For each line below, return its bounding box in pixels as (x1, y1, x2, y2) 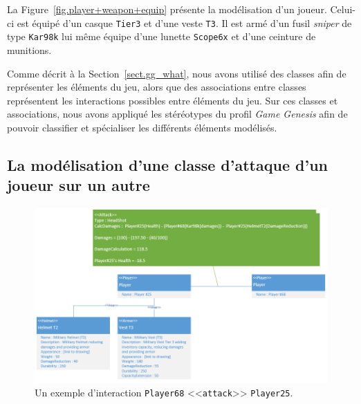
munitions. (7, 42, 52, 57)
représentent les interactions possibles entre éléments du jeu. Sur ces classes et (7, 93, 338, 107)
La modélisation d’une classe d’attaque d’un (7, 154, 328, 175)
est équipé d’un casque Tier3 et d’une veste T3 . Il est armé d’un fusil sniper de (17, 15, 352, 30)
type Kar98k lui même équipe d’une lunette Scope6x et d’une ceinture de (7, 29, 316, 44)
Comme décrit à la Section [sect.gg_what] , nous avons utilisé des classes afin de (7, 66, 346, 80)
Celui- (330, 2, 355, 16)
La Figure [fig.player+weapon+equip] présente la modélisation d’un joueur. (7, 2, 327, 16)
